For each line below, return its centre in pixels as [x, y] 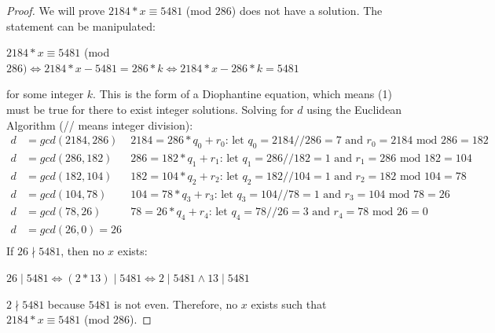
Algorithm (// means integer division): [100, 124]
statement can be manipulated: [81, 26]
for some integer [45, 94]
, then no [82, 251]
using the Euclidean [354, 109]
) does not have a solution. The [307, 10]
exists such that [289, 304]
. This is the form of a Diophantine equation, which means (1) [242, 94]
